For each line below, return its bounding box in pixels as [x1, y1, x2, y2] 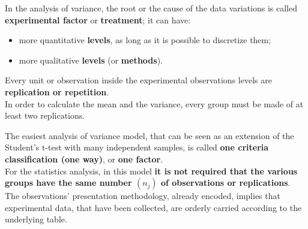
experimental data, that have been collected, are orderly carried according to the [5, 201, 302, 213]
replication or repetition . [5, 85, 109, 98]
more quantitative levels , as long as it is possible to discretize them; [19, 34, 271, 46]
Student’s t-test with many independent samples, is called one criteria [5, 141, 269, 153]
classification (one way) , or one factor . [5, 152, 163, 165]
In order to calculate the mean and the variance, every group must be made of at [5, 97, 304, 110]
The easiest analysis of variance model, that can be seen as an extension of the [5, 129, 294, 141]
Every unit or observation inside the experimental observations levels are [5, 74, 272, 86]
